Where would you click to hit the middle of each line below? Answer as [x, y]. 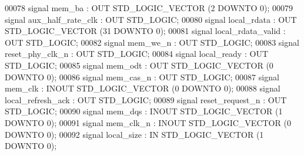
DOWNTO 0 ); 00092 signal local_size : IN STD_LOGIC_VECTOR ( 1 [134, 134]
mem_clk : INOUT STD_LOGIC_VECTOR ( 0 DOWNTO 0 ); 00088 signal [143, 88]
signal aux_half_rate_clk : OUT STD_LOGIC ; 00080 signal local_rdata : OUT [151, 19]
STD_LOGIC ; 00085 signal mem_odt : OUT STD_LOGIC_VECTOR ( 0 [139, 65]
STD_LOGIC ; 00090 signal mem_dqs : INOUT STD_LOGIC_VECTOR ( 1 [144, 111]
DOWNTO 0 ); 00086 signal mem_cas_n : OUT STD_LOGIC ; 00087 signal [142, 77]
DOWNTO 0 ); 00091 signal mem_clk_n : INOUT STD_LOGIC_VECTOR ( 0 [148, 122]
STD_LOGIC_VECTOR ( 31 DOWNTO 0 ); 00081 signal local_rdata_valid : [145, 31]
